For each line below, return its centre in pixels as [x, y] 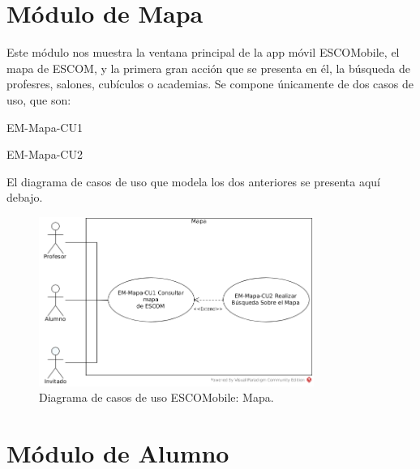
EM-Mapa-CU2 [45, 154]
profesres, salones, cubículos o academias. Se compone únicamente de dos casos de [210, 84]
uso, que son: [39, 99]
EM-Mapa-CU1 [45, 127]
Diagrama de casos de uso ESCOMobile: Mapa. [156, 397]
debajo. [25, 197]
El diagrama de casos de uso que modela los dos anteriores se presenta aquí [193, 181]
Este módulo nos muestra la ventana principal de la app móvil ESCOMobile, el [203, 52]
